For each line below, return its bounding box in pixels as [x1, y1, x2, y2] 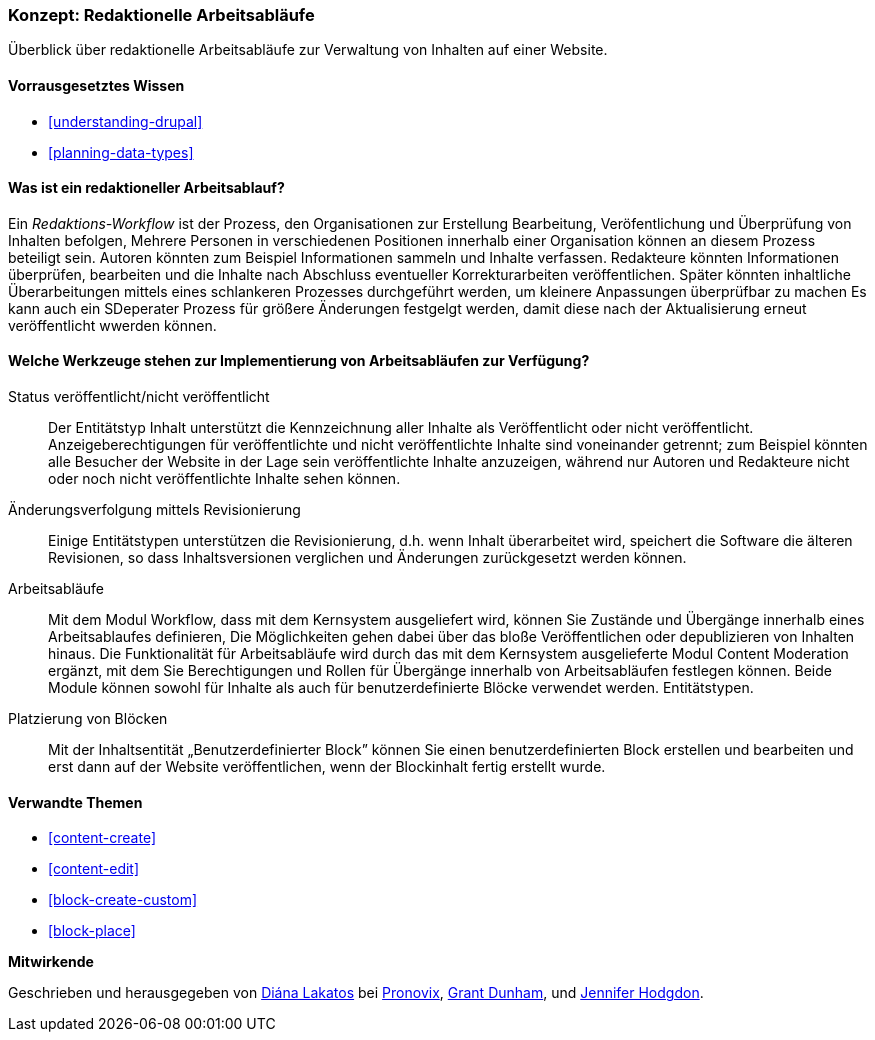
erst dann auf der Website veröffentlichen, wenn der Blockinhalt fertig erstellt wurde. [48, 758, 606, 776]
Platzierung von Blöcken [8, 710, 168, 728]
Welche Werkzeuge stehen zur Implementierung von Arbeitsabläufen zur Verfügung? [8, 352, 590, 370]
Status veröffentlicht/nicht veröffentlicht [8, 388, 270, 406]
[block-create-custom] [48, 891, 198, 909]
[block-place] [48, 922, 136, 940]
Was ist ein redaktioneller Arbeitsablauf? [8, 179, 285, 197]
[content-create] [48, 829, 156, 847]
